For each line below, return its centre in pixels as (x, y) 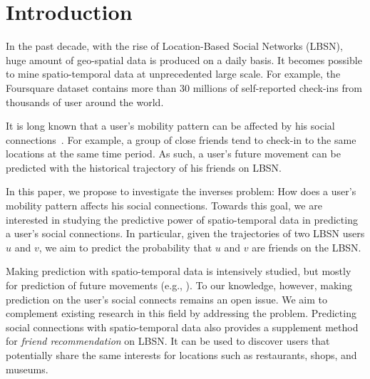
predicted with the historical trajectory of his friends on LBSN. (144, 167)
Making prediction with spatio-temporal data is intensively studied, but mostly (179, 271)
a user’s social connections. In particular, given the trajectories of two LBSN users (185, 233)
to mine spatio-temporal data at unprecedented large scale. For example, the (173, 74)
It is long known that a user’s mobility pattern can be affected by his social (170, 126)
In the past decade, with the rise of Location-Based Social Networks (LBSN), (174, 46)
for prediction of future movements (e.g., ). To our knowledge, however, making (179, 285)
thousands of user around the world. (85, 102)
